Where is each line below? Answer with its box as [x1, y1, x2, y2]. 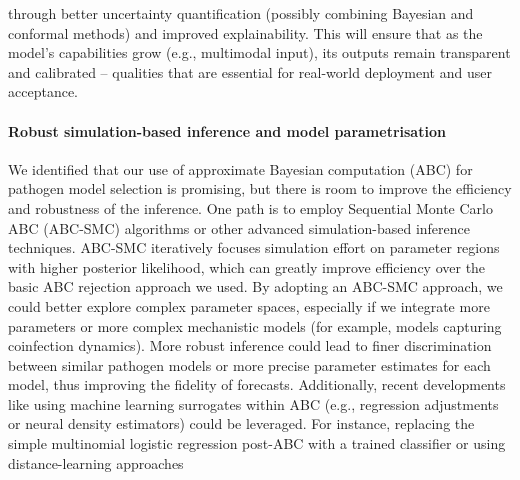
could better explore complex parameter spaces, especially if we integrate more [8, 295, 490, 316]
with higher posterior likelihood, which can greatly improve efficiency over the [8, 256, 486, 277]
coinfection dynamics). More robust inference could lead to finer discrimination [8, 335, 492, 356]
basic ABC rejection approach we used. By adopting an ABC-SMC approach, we [8, 276, 503, 297]
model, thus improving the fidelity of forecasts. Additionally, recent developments [8, 374, 506, 395]
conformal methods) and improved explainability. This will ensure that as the [8, 22, 483, 43]
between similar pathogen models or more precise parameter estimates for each [8, 354, 491, 375]
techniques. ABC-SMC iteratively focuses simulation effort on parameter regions [8, 237, 500, 258]
